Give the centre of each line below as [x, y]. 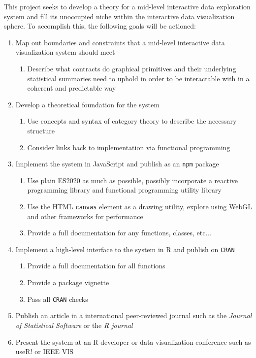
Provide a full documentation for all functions [96, 266]
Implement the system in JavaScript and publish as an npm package [117, 164]
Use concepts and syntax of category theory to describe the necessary [132, 121]
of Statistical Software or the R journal [74, 325]
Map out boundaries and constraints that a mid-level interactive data [120, 42]
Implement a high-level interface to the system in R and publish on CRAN [125, 249]
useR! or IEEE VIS [44, 351]
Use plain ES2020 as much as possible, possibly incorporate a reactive [133, 180]
